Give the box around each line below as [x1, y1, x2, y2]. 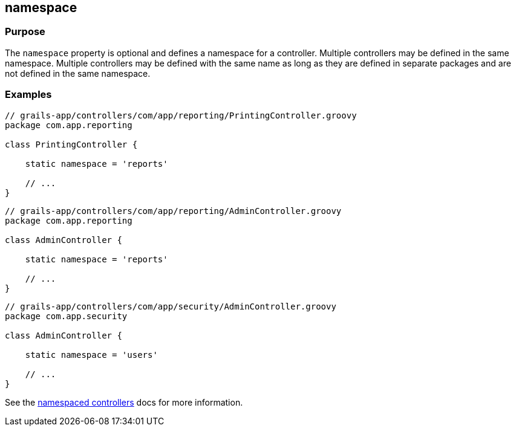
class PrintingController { [5, 139, 138, 149]
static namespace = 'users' [25, 349, 158, 360]
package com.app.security [5, 311, 128, 321]
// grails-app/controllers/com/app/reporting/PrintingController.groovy [5, 110, 357, 120]
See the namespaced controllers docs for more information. [5, 397, 243, 407]
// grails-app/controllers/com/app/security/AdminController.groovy [5, 301, 336, 311]
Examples [5, 88, 52, 101]
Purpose [5, 25, 45, 38]
